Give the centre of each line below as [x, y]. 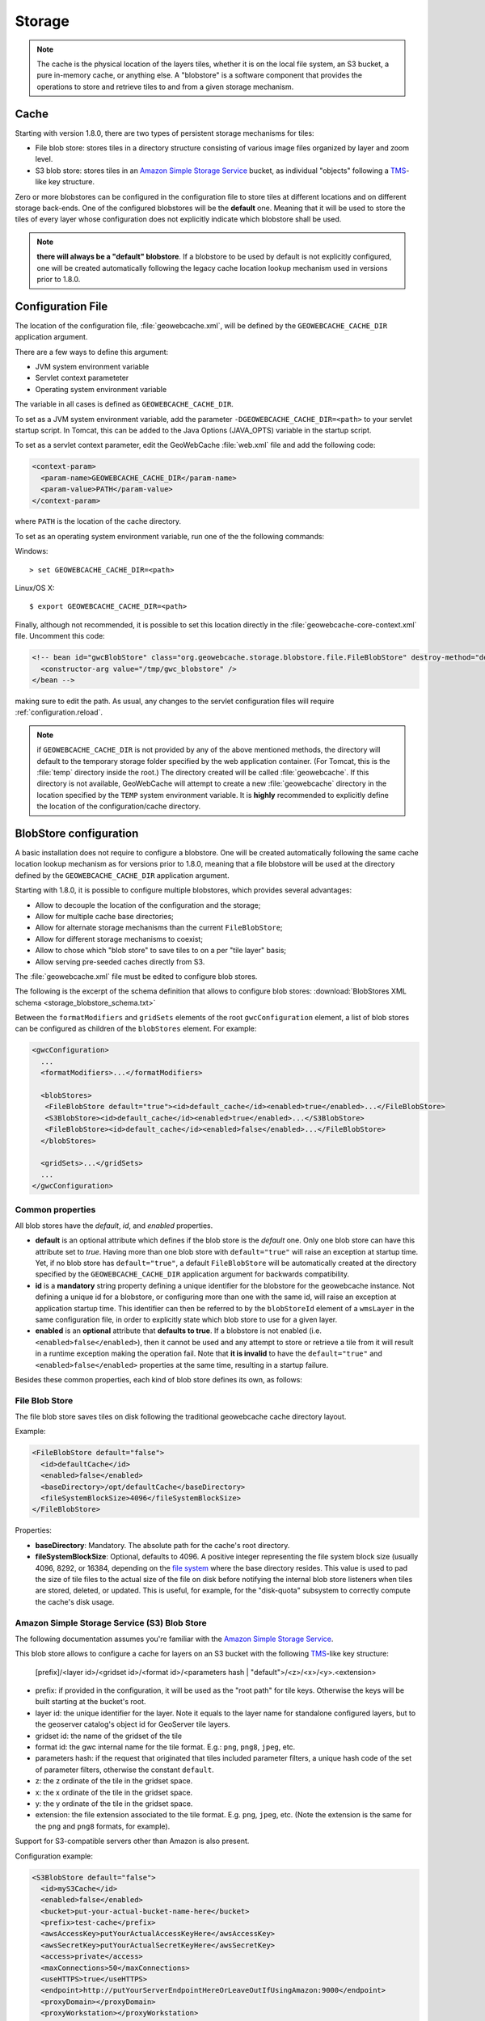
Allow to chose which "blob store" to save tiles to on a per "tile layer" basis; [161, 951]
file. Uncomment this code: [60, 636]
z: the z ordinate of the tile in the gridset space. [114, 1781]
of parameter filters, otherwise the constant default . [124, 1770]
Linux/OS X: [35, 588]
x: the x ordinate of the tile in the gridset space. [114, 1792]
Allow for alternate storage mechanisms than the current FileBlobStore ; [159, 928]
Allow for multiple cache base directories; [104, 916]
